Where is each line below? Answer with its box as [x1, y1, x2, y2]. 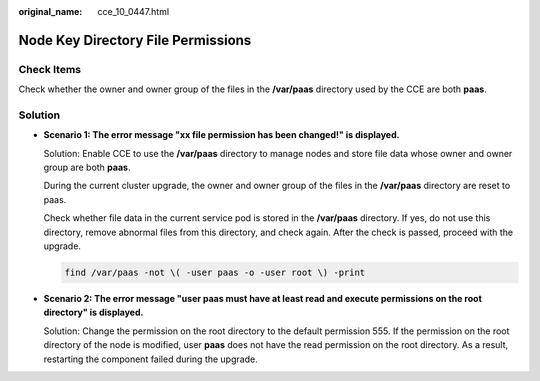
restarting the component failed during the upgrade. [43, 353, 259, 365]
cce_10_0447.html [97, 6, 170, 17]
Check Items [18, 62, 82, 76]
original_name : [18, 6, 83, 17]
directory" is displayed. [43, 306, 144, 319]
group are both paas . [43, 161, 131, 174]
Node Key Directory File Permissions [18, 31, 252, 49]
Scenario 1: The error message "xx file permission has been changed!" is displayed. [43, 129, 400, 141]
